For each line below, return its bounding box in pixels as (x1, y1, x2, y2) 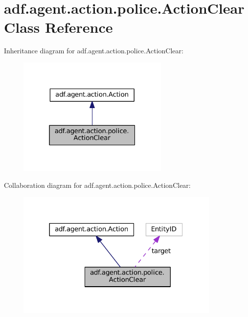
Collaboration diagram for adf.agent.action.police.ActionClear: (4, 180, 191, 190)
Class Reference (4, 17, 113, 37)
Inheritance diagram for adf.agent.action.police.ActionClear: (4, 45, 183, 56)
